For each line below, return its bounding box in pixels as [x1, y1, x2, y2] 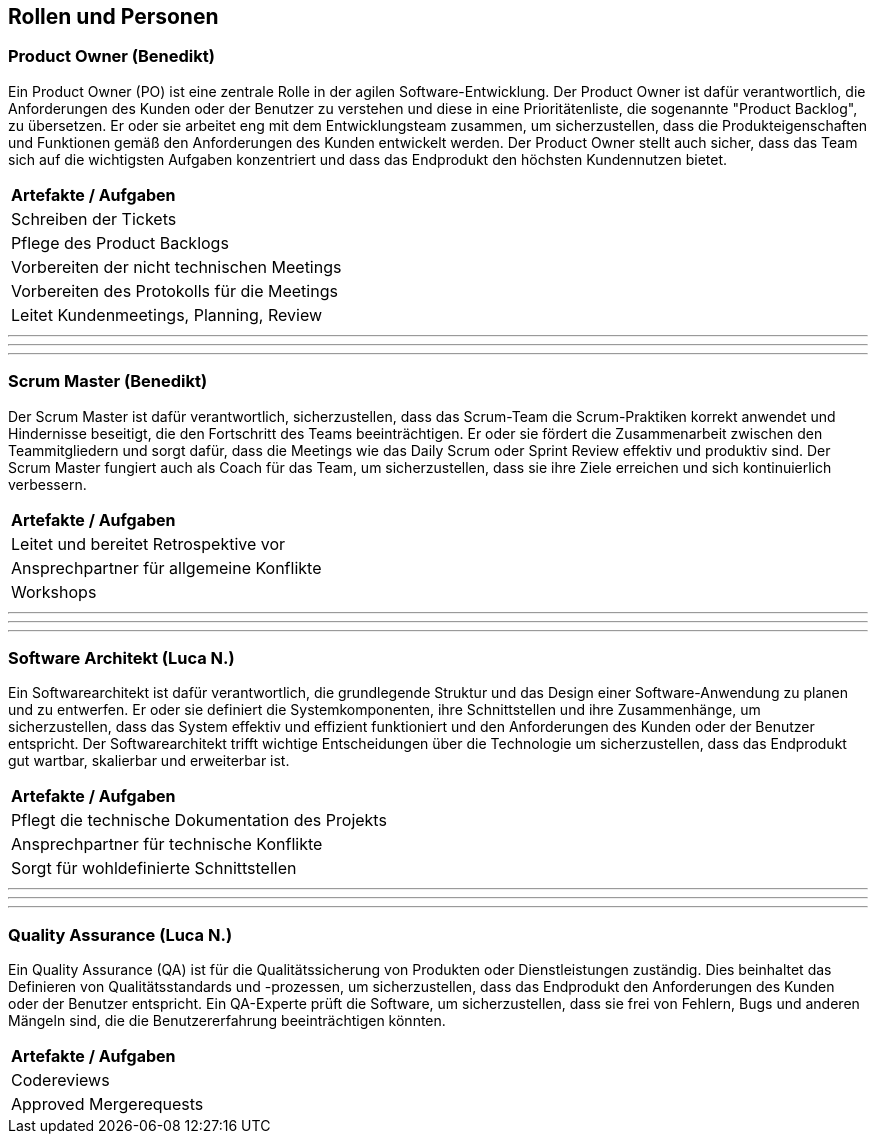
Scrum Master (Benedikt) [8, 371, 208, 392]
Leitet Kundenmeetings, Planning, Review [11, 304, 323, 325]
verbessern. [8, 475, 87, 493]
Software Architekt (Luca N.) [8, 647, 235, 668]
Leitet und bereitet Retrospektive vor [11, 533, 286, 554]
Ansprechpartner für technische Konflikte [11, 834, 323, 855]
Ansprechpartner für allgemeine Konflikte [11, 557, 322, 578]
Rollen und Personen [8, 4, 219, 29]
